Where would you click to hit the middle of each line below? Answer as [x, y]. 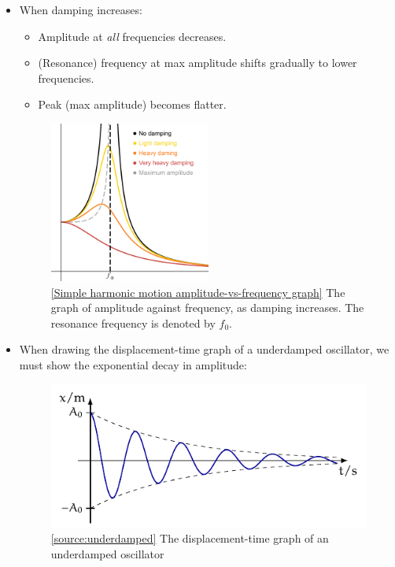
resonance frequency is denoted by [133, 322]
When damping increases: [81, 9]
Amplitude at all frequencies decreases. [132, 36]
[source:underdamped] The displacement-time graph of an [190, 538]
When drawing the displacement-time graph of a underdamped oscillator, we [204, 349]
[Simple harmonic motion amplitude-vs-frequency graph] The [198, 292]
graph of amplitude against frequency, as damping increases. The [207, 308]
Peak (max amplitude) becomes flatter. [132, 104]
